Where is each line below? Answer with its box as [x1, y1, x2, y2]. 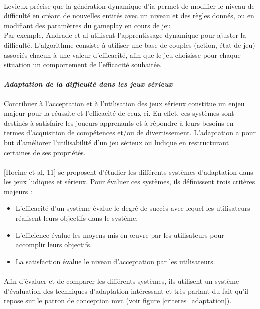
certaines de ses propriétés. [4, 147, 86, 157]
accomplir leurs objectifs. [15, 239, 92, 250]
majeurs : [4, 186, 32, 196]
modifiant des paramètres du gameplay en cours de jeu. [4, 20, 173, 30]
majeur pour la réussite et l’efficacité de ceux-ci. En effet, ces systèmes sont [4, 108, 234, 118]
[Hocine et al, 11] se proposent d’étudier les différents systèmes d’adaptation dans [4, 166, 253, 177]
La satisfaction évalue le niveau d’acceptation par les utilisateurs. [15, 256, 215, 266]
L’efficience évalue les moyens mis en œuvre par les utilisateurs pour [15, 229, 224, 240]
